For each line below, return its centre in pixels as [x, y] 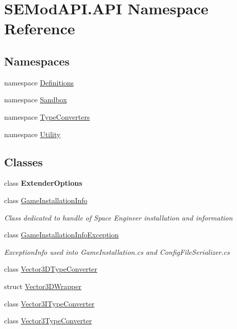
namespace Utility [33, 134]
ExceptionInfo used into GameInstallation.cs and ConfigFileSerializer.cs [117, 251]
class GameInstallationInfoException [61, 235]
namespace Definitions [39, 82]
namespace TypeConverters [47, 116]
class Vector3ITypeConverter [49, 303]
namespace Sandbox [36, 100]
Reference [40, 28]
